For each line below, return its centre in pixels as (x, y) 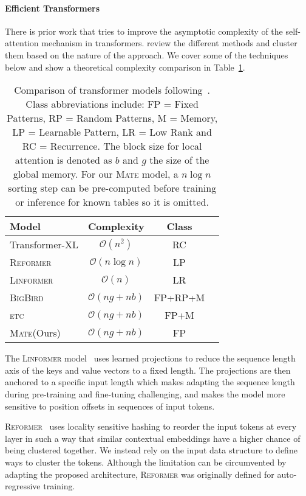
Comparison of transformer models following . (112, 90)
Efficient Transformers (53, 8)
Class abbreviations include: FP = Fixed (112, 104)
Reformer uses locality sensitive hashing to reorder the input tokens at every (151, 426)
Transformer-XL (44, 245)
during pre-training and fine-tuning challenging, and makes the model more (145, 393)
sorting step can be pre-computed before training (112, 188)
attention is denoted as (63, 160)
